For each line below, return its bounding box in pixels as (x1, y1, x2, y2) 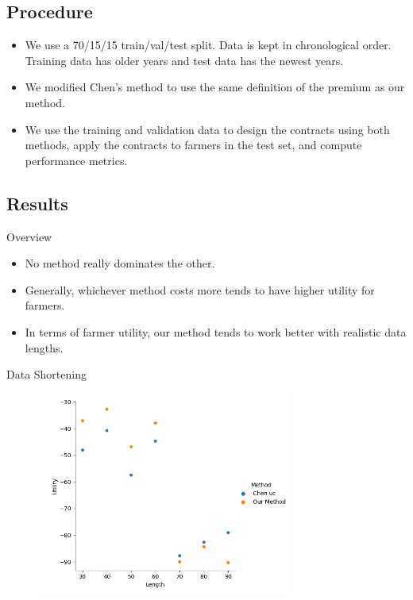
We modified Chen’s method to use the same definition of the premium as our (25, 79, 405, 95)
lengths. (25, 339, 64, 356)
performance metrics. (25, 152, 128, 168)
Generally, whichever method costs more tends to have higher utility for (25, 281, 375, 298)
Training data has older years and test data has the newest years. (25, 52, 344, 68)
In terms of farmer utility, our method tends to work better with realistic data (25, 323, 407, 340)
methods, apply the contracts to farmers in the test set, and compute (25, 137, 362, 153)
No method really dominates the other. (25, 255, 215, 271)
